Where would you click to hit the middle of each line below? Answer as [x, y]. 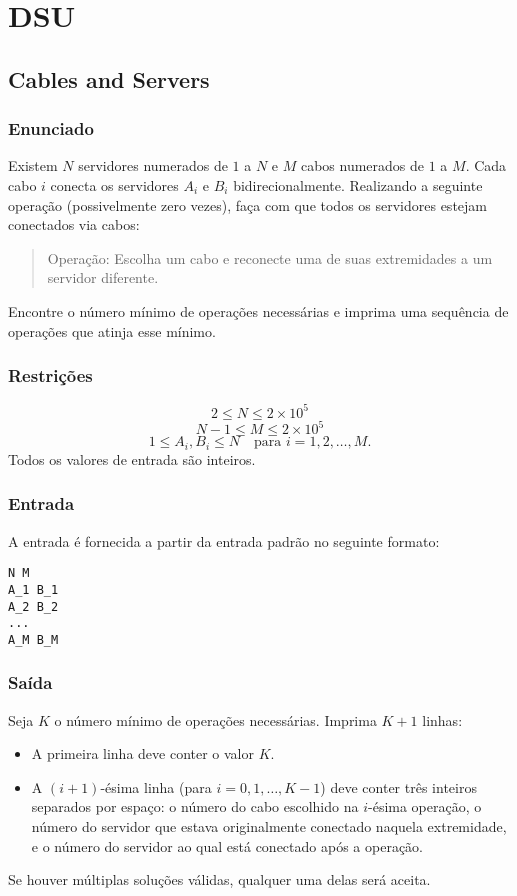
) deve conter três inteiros [398, 786]
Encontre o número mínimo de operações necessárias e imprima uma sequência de [258, 310]
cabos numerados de [362, 165]
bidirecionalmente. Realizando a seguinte [358, 184]
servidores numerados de [153, 165]
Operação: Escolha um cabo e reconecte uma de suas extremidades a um [270, 257]
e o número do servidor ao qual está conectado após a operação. [227, 845]
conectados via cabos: [74, 224]
